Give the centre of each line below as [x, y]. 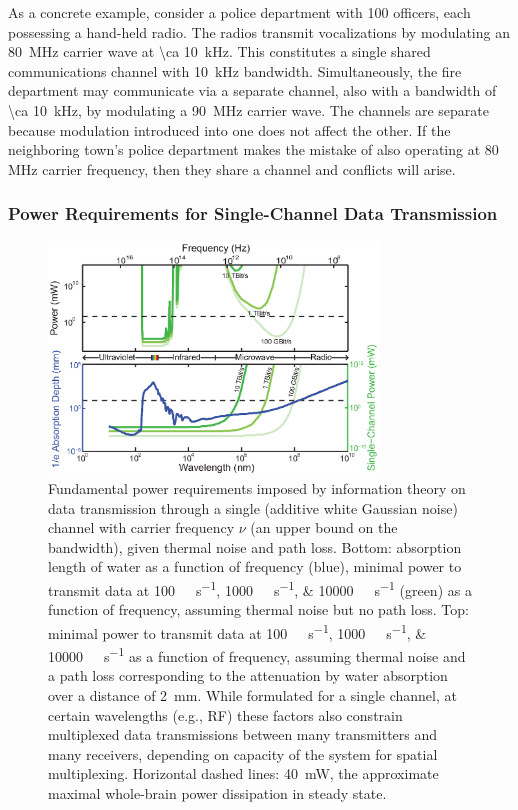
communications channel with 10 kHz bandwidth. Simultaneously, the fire [235, 70]
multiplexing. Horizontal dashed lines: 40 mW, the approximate [243, 773]
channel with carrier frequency [141, 527]
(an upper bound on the [324, 527]
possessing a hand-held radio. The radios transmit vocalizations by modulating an [259, 31]
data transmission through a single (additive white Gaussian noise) [253, 507]
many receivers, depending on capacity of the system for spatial [243, 753]
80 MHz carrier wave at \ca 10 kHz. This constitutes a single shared [219, 51]
